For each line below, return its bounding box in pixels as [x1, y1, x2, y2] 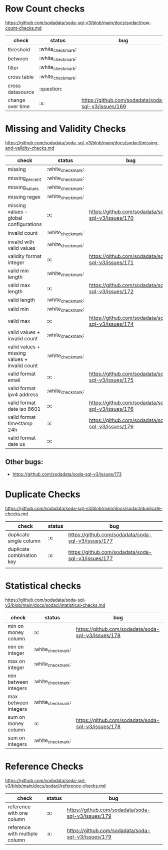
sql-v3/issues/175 [89, 376, 134, 384]
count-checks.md [5, 25, 42, 31]
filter [7, 64, 19, 71]
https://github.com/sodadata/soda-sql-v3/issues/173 [12, 471, 122, 477]
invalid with [7, 238, 34, 245]
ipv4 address [7, 391, 38, 398]
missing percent [7, 174, 41, 182]
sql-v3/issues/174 [89, 320, 134, 327]
